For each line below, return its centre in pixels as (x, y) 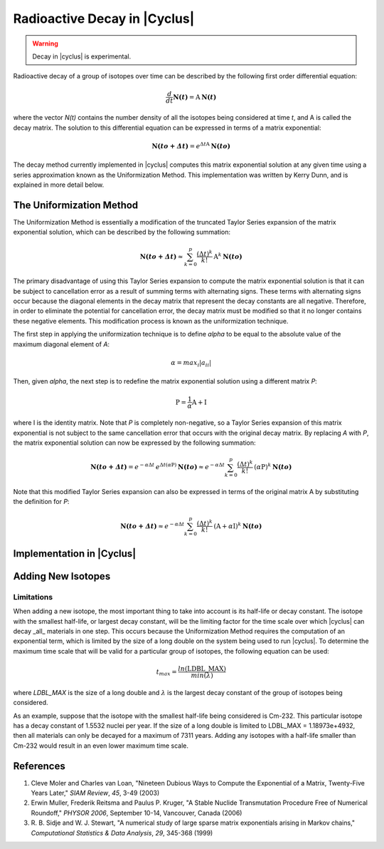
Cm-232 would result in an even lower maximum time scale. (101, 746)
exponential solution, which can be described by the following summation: (122, 232)
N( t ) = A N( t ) (195, 97)
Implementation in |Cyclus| (75, 554)
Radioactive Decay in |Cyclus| (104, 19)
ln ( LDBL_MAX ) (202, 669)
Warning (45, 43)
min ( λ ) (202, 676)
